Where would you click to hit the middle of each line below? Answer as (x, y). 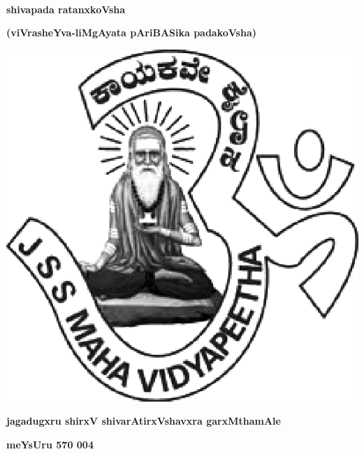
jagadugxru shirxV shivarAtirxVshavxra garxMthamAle (144, 421)
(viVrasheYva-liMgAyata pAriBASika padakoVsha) (131, 32)
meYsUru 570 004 (50, 444)
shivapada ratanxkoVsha (66, 9)
